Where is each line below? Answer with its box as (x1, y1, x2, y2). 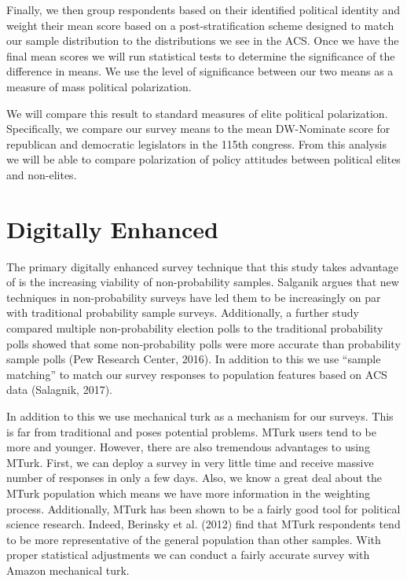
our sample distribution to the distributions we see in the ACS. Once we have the (6, 32, 399, 49)
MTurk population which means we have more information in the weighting (6, 484, 370, 501)
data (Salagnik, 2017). (6, 381, 112, 398)
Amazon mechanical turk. (6, 561, 130, 578)
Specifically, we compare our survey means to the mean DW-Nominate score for (6, 120, 390, 137)
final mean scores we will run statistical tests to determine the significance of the (6, 47, 395, 64)
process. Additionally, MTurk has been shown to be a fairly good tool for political (6, 500, 401, 517)
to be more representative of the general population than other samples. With (6, 531, 381, 547)
